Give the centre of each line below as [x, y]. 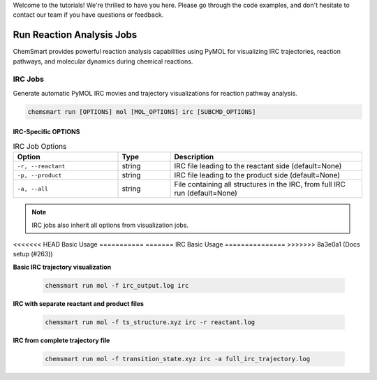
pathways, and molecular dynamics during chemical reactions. [103, 61]
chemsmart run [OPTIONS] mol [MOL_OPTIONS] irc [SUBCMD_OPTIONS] [142, 111]
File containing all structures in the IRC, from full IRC [260, 184]
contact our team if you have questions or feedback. [88, 15]
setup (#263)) [33, 254]
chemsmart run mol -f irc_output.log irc [117, 285]
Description [194, 157]
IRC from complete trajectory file [61, 340]
